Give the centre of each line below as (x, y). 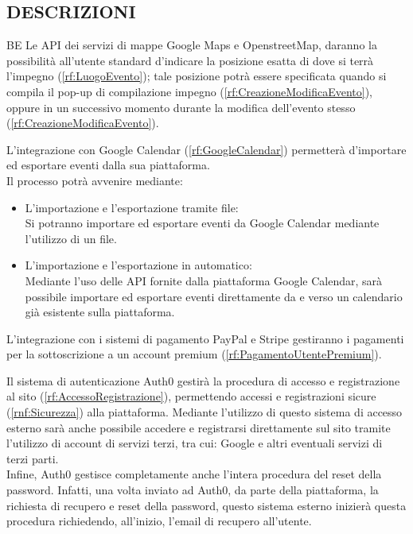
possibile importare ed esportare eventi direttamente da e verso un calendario (214, 296)
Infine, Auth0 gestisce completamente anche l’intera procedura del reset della (194, 474)
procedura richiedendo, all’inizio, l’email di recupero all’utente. (159, 521)
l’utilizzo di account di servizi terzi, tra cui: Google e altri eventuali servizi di (195, 443)
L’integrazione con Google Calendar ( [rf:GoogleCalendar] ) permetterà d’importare (206, 149)
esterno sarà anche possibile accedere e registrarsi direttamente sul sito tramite (199, 427)
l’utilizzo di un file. (71, 238)
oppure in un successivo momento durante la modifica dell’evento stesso (181, 107)
